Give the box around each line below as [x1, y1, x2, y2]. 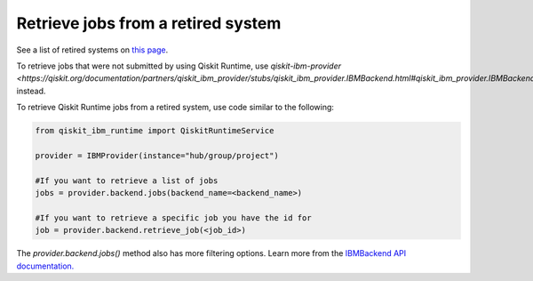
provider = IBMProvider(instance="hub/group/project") [35, 150, 279, 160]
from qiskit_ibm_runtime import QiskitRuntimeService [35, 125, 274, 136]
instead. [16, 85, 46, 96]
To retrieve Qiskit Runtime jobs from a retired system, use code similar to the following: [16, 102, 335, 113]
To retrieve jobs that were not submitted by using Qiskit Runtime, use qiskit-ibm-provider [16, 60, 342, 71]
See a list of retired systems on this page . [16, 44, 169, 55]
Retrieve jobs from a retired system [16, 13, 282, 33]
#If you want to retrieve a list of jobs [35, 175, 219, 186]
